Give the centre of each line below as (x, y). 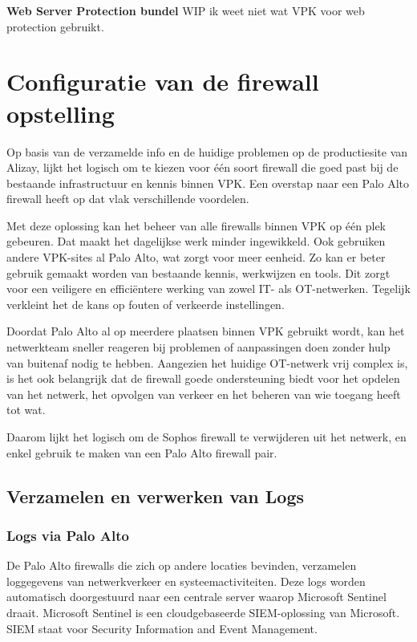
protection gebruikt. (55, 26)
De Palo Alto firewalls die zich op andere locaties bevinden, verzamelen (182, 565)
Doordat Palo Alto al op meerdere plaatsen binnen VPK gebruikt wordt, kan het (206, 331)
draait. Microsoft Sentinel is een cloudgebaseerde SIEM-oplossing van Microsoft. (203, 612)
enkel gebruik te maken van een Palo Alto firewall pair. (142, 452)
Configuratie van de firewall (163, 81)
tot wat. (26, 410)
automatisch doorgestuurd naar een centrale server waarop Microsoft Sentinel (196, 597)
